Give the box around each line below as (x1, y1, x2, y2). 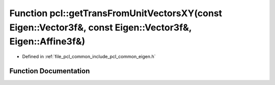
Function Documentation (9, 66, 90, 75)
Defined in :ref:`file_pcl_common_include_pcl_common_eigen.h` (22, 54, 156, 60)
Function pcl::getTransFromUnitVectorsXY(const (9, 8, 223, 19)
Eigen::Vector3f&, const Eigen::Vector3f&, (9, 22, 192, 33)
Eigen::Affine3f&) (9, 36, 86, 48)
